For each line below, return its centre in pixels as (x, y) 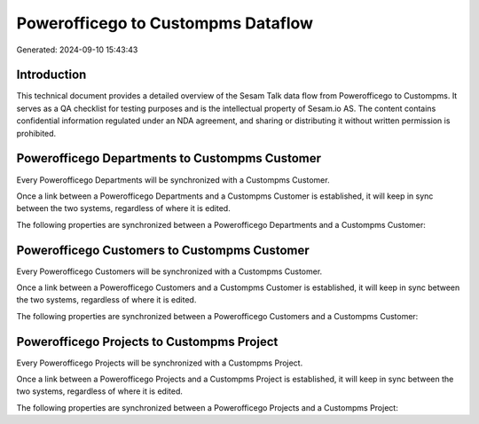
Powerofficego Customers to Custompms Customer (163, 250)
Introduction (51, 75)
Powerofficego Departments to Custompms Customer (169, 158)
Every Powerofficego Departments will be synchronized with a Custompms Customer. (173, 180)
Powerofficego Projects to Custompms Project (147, 342)
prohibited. (36, 133)
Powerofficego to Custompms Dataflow (165, 23)
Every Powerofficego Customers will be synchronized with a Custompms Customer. (169, 271)
